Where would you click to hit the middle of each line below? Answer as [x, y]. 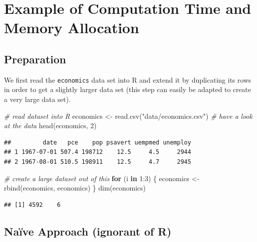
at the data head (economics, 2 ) [50, 125]
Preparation [35, 59]
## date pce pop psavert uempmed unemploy [98, 142]
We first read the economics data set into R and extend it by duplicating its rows [128, 79]
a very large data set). [37, 99]
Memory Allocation [72, 27]
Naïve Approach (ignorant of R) [88, 231]
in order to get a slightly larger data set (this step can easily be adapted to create [128, 89]
